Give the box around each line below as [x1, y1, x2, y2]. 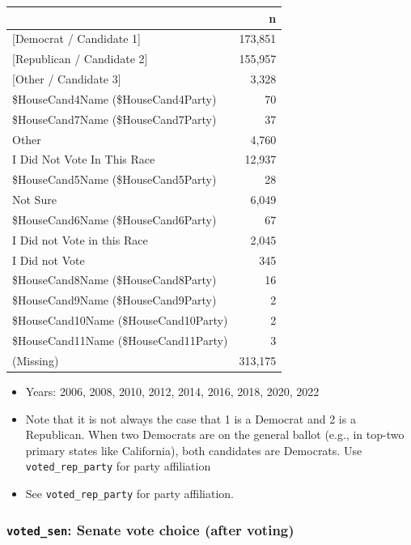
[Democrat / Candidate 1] [12, 30, 141, 47]
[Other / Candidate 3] [12, 70, 121, 87]
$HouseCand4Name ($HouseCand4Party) [12, 90, 217, 107]
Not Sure [12, 191, 57, 208]
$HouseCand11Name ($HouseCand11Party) [12, 332, 228, 348]
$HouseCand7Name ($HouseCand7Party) [12, 110, 217, 127]
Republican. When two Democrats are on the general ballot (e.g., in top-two [25, 426, 405, 443]
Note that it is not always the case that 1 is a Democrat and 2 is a [25, 410, 356, 427]
